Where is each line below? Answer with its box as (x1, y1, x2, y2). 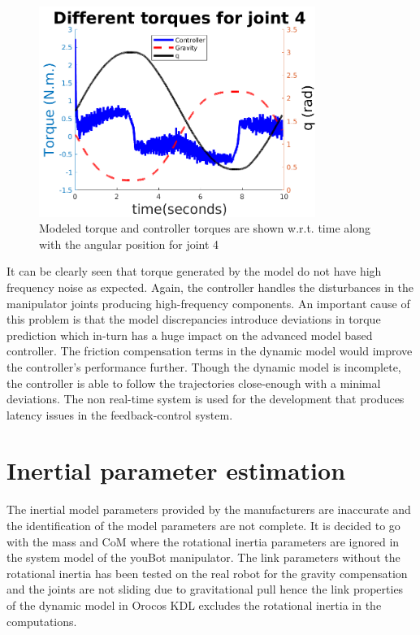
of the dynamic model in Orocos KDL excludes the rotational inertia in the (6, 596, 382, 613)
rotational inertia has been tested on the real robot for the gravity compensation (6, 564, 408, 581)
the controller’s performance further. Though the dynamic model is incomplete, (6, 358, 401, 375)
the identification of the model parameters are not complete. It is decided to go (6, 517, 401, 534)
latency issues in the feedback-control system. (6, 406, 233, 423)
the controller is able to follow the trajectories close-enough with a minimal (6, 374, 381, 391)
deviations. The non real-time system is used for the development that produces (6, 390, 405, 407)
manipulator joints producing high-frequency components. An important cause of (6, 294, 410, 311)
